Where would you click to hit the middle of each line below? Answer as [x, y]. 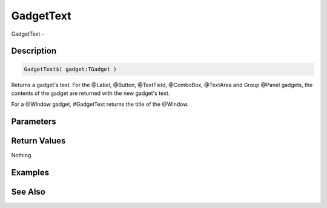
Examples [30, 173]
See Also [28, 192]
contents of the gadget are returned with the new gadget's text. [91, 93]
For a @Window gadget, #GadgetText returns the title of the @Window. [100, 104]
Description [34, 51]
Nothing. [22, 155]
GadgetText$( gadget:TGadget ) [71, 69]
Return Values [38, 141]
